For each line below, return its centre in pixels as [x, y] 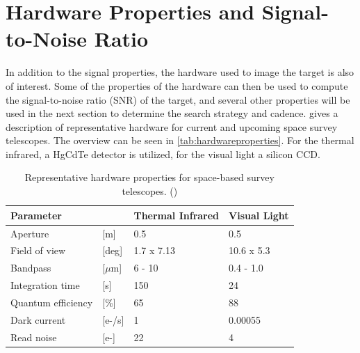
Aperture [30, 233]
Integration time [45, 285]
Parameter [36, 215]
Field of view [38, 250]
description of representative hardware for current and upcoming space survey [172, 126]
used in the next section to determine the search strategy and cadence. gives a [172, 113]
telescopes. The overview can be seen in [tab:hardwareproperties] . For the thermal [180, 140]
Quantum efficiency [52, 302]
